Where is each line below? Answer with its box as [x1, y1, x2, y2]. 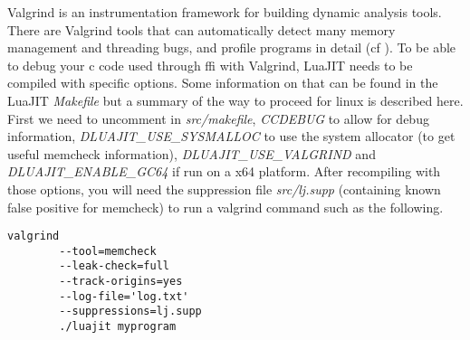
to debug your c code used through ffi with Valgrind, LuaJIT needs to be [7, 55, 413, 74]
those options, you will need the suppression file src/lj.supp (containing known [7, 179, 441, 198]
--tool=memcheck [59, 244, 157, 258]
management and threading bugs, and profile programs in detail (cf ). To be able [7, 38, 456, 57]
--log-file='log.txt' [59, 289, 189, 303]
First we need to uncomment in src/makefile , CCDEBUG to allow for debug [7, 109, 429, 127]
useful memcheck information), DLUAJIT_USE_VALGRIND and [7, 144, 376, 163]
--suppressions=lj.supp [59, 305, 202, 318]
